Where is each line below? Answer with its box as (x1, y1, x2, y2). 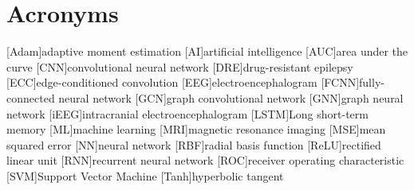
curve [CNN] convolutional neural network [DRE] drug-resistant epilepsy (6, 58, 353, 75)
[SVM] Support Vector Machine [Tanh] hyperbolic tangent (6, 167, 284, 184)
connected (6, 89, 55, 106)
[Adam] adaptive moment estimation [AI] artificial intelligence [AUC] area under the (6, 43, 408, 60)
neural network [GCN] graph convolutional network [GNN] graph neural (58, 89, 404, 106)
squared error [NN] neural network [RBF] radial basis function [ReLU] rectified (6, 136, 381, 153)
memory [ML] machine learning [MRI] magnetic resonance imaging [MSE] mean (6, 121, 386, 138)
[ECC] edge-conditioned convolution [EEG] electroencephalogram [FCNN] (6, 74, 360, 91)
